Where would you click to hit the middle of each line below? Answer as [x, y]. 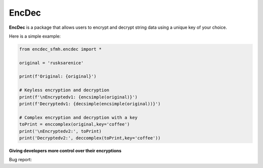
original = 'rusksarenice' [51, 63]
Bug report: [20, 160]
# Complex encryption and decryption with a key [78, 117]
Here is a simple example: [35, 36]
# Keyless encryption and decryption [64, 90]
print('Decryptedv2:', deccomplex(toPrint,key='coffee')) [90, 138]
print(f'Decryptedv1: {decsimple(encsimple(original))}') [90, 104]
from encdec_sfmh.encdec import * [60, 49]
